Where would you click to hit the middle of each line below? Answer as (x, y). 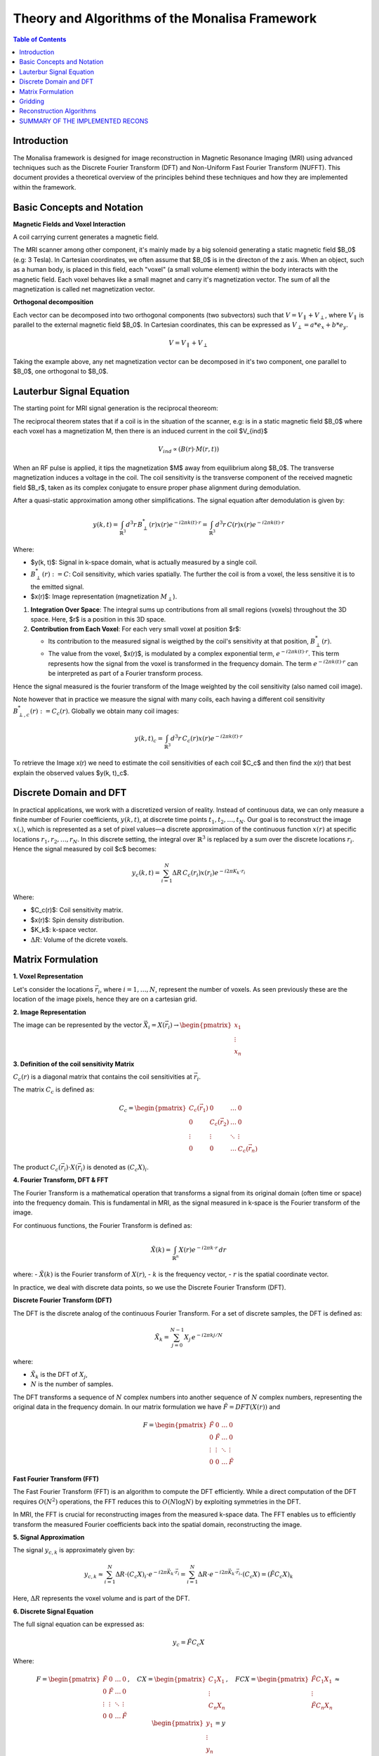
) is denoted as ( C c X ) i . (115, 1168)
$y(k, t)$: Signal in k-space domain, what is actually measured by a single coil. (144, 562)
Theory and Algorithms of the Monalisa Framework (165, 18)
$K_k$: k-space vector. (64, 930)
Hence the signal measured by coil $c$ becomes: (85, 849)
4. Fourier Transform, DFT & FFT (61, 1180)
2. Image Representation (50, 1012)
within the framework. (45, 187)
